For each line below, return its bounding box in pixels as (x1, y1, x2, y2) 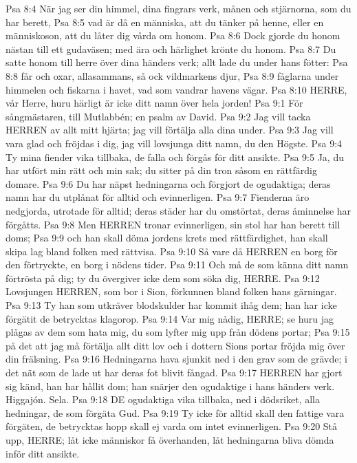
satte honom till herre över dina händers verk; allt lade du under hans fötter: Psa (6, 55, 348, 69)
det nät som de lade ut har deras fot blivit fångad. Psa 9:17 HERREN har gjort (6, 365, 343, 380)
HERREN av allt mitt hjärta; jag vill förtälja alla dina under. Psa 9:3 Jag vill (6, 122, 334, 137)
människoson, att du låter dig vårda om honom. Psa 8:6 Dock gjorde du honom (6, 28, 340, 43)
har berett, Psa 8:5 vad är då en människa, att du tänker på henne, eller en (6, 14, 324, 29)
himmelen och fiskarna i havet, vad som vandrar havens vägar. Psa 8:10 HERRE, (6, 82, 347, 96)
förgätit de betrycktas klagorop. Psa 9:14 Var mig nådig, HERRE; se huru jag (6, 311, 334, 325)
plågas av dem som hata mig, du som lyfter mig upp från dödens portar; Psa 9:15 (6, 325, 350, 339)
